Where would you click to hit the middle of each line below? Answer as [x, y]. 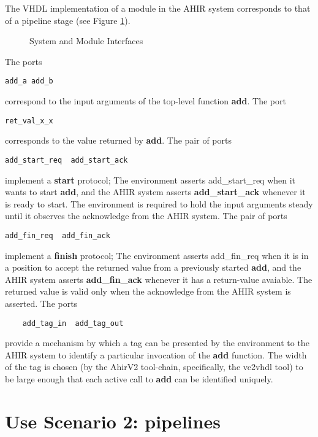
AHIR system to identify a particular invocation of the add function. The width [156, 354]
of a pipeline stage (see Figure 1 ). [68, 20]
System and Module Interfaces [86, 41]
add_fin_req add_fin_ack [58, 235]
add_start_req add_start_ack [66, 160]
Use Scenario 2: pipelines [113, 421]
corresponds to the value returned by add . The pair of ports [118, 140]
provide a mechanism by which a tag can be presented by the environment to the [157, 343]
